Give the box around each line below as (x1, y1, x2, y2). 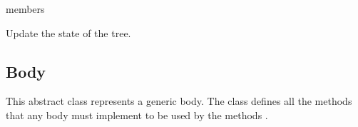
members (6, 1, 45, 16)
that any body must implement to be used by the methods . (6, 107, 268, 122)
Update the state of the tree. (6, 25, 131, 40)
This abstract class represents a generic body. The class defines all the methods (6, 93, 352, 108)
